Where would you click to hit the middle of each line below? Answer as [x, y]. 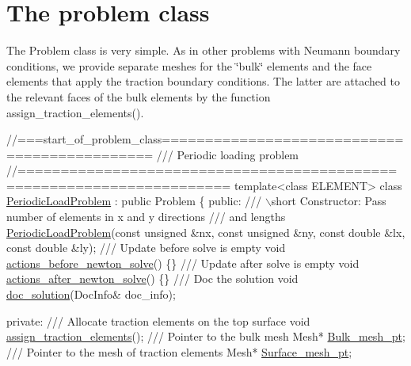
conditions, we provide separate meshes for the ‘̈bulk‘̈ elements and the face [189, 65]
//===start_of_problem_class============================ [205, 139]
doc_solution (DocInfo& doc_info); [91, 294]
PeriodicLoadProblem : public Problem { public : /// [134, 201]
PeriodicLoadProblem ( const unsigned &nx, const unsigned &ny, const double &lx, [206, 232]
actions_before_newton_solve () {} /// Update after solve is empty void [183, 263]
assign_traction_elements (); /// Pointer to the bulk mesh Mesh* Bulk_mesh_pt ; [206, 336]
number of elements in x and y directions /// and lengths [146, 217]
